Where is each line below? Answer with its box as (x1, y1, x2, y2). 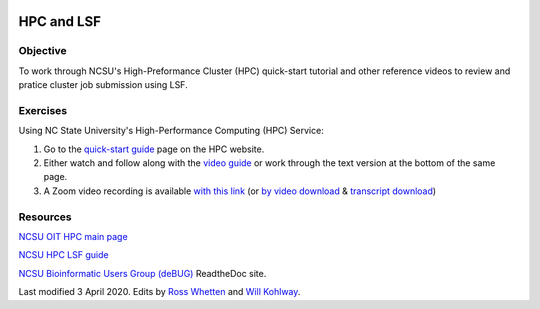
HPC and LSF (18, 13, 102, 30)
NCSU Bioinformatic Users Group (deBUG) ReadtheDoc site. (18, 267, 267, 279)
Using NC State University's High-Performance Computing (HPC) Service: (18, 125, 324, 137)
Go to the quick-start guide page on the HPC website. (43, 143, 265, 155)
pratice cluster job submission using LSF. (18, 79, 189, 91)
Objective (18, 44, 67, 58)
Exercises (18, 103, 68, 117)
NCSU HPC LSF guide (18, 249, 109, 261)
